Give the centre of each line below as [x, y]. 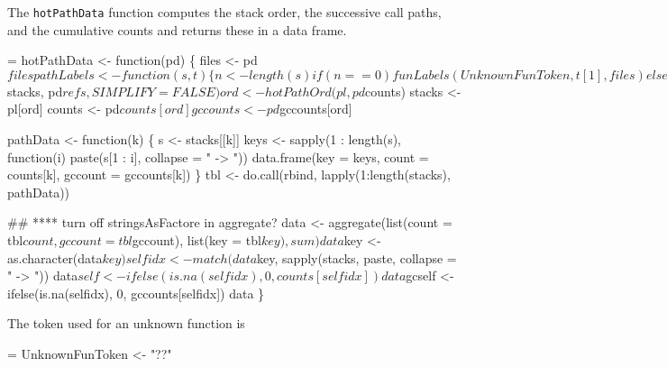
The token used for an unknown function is [126, 323]
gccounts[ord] [316, 109]
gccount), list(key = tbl [196, 240]
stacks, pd [35, 91]
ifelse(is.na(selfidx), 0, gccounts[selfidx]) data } [136, 293]
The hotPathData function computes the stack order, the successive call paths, [224, 12]
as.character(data [55, 257]
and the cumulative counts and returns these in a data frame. [177, 29]
